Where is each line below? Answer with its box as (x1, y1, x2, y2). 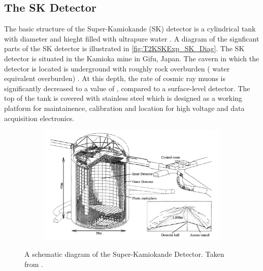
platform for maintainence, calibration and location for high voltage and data (4, 102, 245, 113)
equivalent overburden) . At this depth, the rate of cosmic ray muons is (4, 73, 226, 84)
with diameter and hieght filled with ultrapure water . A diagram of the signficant (4, 33, 259, 44)
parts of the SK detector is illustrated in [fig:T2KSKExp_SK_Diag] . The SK (4, 43, 245, 54)
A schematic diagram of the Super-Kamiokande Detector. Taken (24, 249, 224, 259)
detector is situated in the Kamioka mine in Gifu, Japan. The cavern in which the (4, 53, 259, 63)
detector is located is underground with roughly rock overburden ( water (4, 63, 230, 73)
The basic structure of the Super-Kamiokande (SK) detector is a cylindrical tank (4, 23, 256, 34)
